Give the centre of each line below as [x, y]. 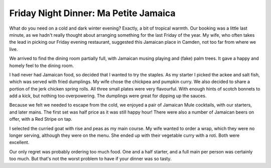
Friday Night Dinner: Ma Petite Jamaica [92, 13]
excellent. [19, 142]
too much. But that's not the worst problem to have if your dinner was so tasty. [90, 159]
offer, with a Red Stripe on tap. [41, 119]
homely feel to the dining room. [42, 65]
